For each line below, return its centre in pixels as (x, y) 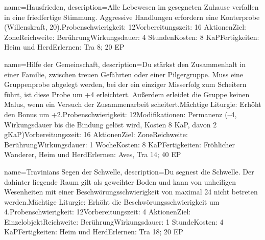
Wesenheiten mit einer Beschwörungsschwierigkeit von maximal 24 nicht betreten (131, 192)
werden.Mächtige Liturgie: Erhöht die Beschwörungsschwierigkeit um (112, 201)
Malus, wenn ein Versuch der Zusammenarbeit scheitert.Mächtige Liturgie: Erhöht (133, 104)
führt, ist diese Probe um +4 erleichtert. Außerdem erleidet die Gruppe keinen (127, 94)
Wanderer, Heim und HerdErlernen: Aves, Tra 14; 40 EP (93, 154)
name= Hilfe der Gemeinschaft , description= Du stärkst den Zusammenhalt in (125, 64)
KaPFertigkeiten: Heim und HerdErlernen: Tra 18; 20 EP (94, 232)
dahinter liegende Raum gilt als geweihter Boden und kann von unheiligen (120, 181)
